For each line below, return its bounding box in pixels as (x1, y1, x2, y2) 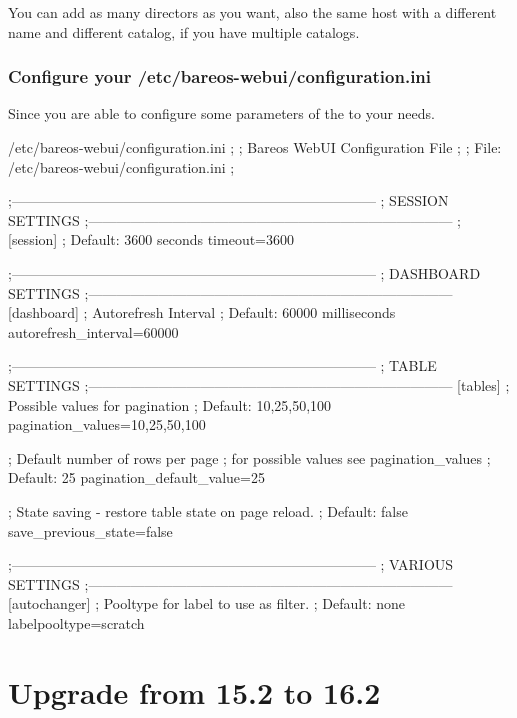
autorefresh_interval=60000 (8, 321, 179, 342)
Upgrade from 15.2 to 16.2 (8, 671, 381, 712)
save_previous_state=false (8, 520, 173, 541)
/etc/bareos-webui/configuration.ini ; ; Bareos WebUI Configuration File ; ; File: (8, 137, 502, 157)
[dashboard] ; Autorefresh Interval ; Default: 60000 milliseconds (8, 302, 396, 323)
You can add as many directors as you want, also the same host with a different (8, 2, 497, 22)
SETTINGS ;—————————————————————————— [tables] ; (8, 374, 510, 395)
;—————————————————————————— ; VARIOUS (8, 554, 454, 575)
